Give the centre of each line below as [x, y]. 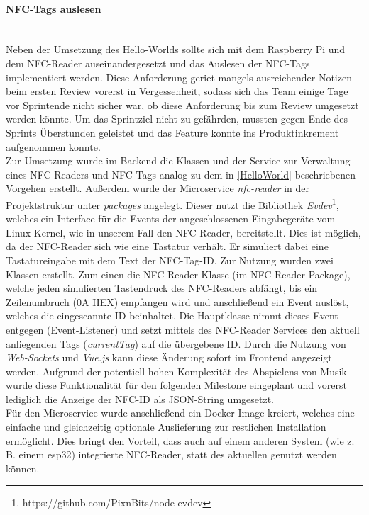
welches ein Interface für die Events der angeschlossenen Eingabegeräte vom [171, 219]
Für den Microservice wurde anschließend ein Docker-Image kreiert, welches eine [180, 413]
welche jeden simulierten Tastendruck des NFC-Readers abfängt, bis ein [162, 288]
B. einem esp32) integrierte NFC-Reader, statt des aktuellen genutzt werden [171, 454]
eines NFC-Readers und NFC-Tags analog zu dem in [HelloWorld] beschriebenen [181, 174]
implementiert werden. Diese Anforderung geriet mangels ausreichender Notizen [179, 77]
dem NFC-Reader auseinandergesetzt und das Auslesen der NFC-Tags [158, 63]
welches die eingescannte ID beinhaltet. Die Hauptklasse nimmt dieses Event [172, 316]
